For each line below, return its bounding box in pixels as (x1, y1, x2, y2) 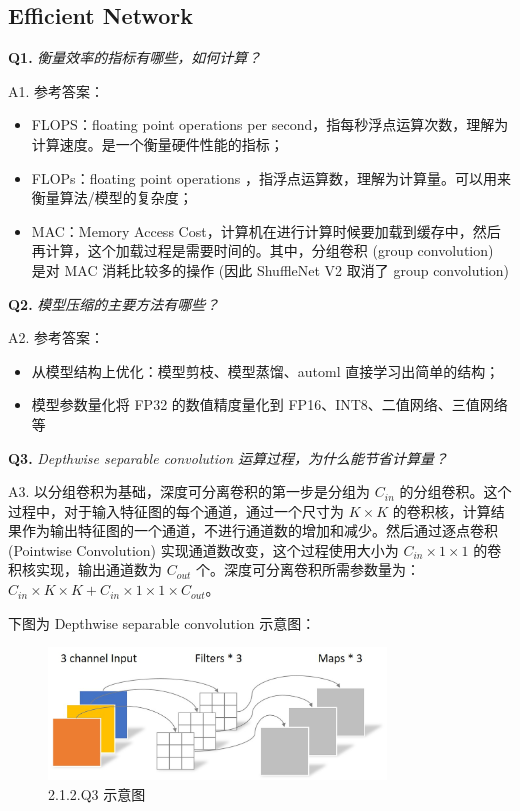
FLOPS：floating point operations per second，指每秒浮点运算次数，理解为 (31, 114, 509, 135)
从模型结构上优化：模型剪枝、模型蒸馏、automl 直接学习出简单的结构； (31, 360, 500, 381)
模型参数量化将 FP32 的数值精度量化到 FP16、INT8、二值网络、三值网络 (31, 394, 508, 415)
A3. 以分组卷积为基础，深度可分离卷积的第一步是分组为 (8, 481, 371, 502)
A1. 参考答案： (8, 80, 105, 101)
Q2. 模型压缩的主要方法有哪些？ (8, 293, 220, 314)
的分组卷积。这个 (399, 481, 512, 502)
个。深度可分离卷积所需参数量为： (196, 559, 421, 580)
